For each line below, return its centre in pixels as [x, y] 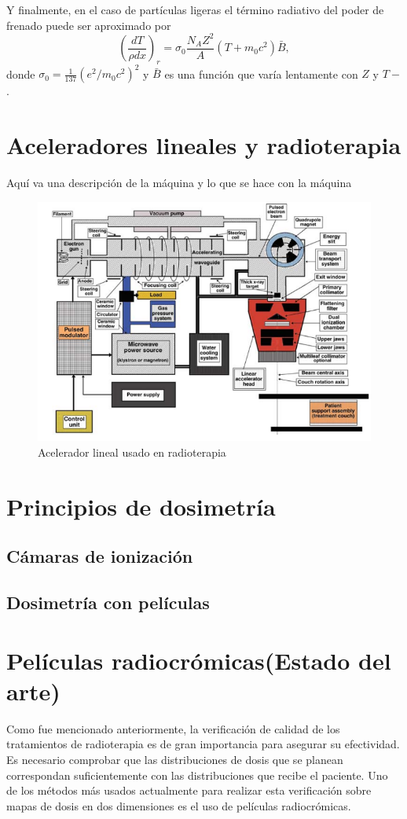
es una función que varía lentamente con [261, 73]
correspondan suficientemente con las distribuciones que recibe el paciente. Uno [197, 775]
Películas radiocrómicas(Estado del [199, 660]
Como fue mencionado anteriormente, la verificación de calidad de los [173, 728]
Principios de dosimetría [141, 506]
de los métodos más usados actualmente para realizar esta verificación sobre [189, 790]
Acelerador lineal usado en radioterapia [132, 452]
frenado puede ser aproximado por [89, 25]
